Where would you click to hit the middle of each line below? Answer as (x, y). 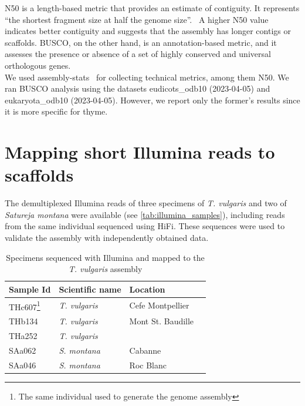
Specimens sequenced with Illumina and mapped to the (105, 257)
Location (147, 289)
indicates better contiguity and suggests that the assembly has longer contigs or (148, 31)
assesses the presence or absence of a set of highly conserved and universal (138, 54)
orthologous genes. (38, 65)
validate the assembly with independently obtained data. (107, 238)
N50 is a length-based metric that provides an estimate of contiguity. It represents (152, 8)
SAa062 (23, 350)
